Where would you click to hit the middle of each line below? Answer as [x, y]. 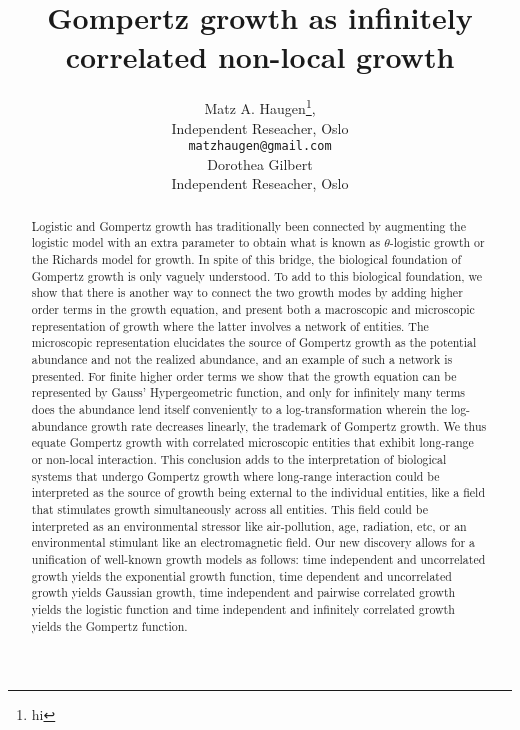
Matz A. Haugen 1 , [260, 106]
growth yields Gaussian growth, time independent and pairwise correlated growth [243, 592]
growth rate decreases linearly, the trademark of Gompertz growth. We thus [289, 425]
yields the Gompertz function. [109, 625]
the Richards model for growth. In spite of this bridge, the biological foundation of [246, 259]
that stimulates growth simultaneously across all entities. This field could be [230, 508]
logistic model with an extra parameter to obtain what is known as [206, 242]
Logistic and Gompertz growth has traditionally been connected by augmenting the [248, 225]
